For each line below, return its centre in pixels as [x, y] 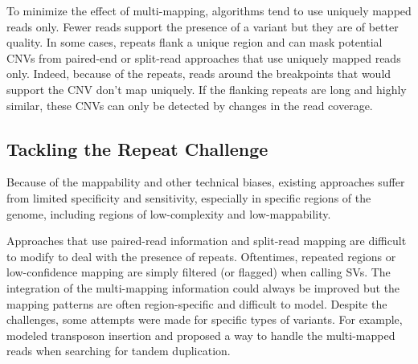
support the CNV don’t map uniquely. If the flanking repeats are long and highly [207, 89]
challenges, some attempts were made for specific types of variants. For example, [205, 319]
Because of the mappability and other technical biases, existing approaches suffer [206, 182]
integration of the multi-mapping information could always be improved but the [203, 287]
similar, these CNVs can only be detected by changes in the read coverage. [190, 105]
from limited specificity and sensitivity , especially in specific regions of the [189, 197]
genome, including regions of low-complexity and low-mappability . [169, 213]
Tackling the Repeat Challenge [137, 148]
